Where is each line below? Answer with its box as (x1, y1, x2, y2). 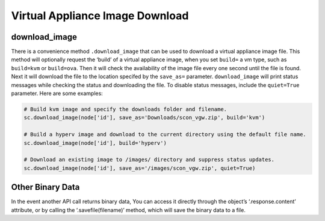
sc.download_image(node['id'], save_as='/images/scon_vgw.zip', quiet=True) (23, 165, 256, 171)
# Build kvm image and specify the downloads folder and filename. (23, 106, 227, 112)
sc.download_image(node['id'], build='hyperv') (23, 139, 167, 147)
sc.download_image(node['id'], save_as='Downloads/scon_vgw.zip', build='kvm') (23, 114, 265, 121)
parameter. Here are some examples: (11, 90, 104, 97)
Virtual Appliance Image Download (11, 9, 189, 22)
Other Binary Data (11, 182, 80, 192)
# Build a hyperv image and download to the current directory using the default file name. (23, 131, 306, 138)
